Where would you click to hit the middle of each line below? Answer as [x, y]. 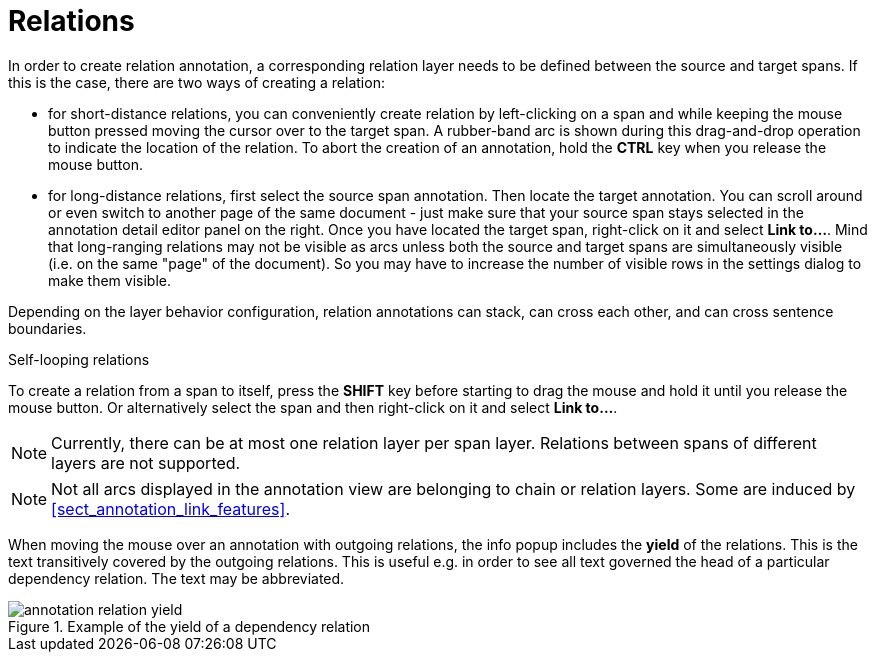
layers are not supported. [146, 462]
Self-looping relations [79, 359]
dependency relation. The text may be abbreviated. [176, 578]
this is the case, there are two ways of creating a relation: [196, 82]
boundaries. [47, 328]
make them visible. [110, 280]
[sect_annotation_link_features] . [170, 508]
